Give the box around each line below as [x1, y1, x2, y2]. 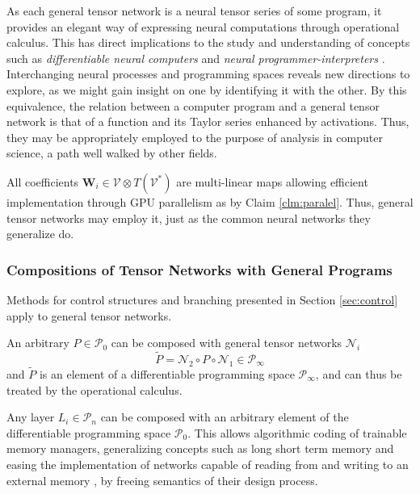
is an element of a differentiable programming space [39, 365, 295, 382]
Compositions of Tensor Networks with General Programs [6, 259, 393, 279]
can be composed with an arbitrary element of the [100, 408, 349, 425]
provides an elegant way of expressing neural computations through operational [6, 18, 400, 35]
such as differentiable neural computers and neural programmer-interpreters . [6, 49, 385, 66]
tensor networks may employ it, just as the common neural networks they [6, 209, 371, 226]
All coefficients [6, 173, 79, 190]
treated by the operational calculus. [6, 381, 183, 398]
